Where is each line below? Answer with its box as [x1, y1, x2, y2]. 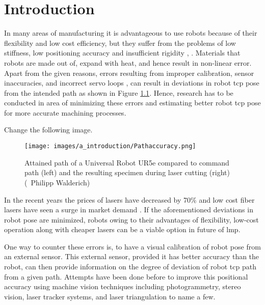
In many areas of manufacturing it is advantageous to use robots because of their [4, 27, 257, 38]
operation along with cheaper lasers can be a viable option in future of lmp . [4, 224, 241, 235]
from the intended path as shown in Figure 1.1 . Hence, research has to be [4, 87, 233, 98]
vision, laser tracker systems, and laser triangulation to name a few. [4, 291, 216, 301]
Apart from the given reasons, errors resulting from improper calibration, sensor [4, 67, 254, 78]
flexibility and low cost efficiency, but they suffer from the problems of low [4, 37, 236, 48]
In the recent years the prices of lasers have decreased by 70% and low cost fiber [4, 194, 255, 205]
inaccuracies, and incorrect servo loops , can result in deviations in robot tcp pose [4, 77, 259, 88]
